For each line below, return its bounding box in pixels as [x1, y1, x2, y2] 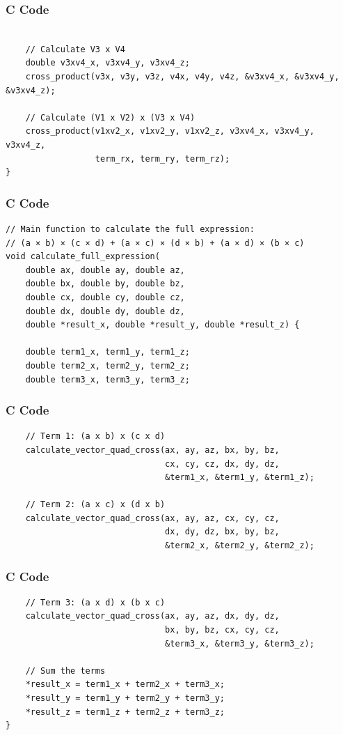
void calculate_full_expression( [6, 252, 160, 262]
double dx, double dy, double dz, [25, 306, 185, 316]
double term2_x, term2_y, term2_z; [25, 360, 190, 371]
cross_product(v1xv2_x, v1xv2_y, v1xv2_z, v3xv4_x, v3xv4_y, [25, 126, 314, 137]
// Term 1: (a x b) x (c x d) [25, 431, 166, 442]
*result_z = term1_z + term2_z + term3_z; [25, 706, 225, 717]
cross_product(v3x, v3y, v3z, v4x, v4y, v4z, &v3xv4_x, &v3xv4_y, [25, 72, 340, 82]
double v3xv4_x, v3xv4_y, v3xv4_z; [25, 58, 190, 68]
